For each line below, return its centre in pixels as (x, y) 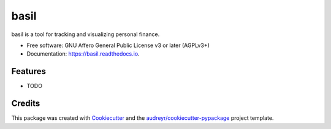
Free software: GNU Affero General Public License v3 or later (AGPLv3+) (118, 45)
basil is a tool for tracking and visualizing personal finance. (86, 34)
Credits (26, 104)
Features (29, 71)
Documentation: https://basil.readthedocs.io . (83, 54)
